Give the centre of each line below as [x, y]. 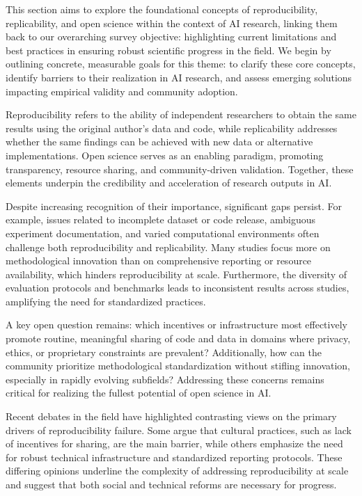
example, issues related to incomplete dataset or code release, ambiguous [161, 219]
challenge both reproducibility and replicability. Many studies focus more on [168, 247]
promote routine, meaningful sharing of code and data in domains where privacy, [178, 338]
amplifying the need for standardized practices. [106, 301]
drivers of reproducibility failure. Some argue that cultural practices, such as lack [179, 430]
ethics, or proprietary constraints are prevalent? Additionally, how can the [164, 352]
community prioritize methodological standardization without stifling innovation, [178, 366]
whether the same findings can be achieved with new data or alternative [159, 142]
